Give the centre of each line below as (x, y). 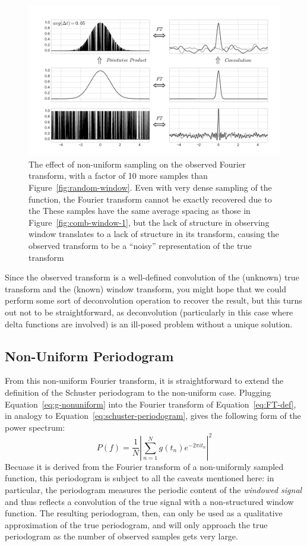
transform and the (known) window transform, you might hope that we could (146, 288)
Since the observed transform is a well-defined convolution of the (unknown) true (152, 277)
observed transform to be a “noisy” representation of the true (140, 245)
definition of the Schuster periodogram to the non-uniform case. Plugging (138, 392)
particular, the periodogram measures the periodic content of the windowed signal (153, 490)
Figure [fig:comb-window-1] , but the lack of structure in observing (149, 222)
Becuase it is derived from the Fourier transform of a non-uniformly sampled (144, 466)
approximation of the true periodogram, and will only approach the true (136, 524)
